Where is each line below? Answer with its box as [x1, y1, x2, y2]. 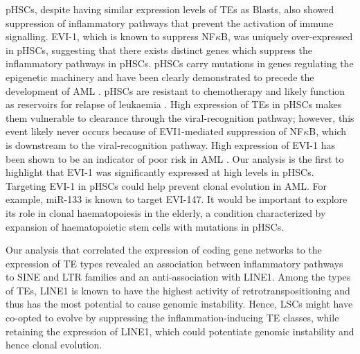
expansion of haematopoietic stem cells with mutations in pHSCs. [6, 219, 285, 233]
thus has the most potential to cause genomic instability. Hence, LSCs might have [6, 297, 353, 311]
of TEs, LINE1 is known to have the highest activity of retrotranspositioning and [6, 283, 350, 297]
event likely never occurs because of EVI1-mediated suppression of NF [6, 124, 304, 139]
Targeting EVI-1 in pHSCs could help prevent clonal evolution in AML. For [6, 178, 327, 193]
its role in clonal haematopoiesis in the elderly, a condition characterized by [6, 205, 326, 220]
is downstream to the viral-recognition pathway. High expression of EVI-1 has [6, 137, 335, 152]
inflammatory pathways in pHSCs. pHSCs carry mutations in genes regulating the [6, 56, 354, 71]
